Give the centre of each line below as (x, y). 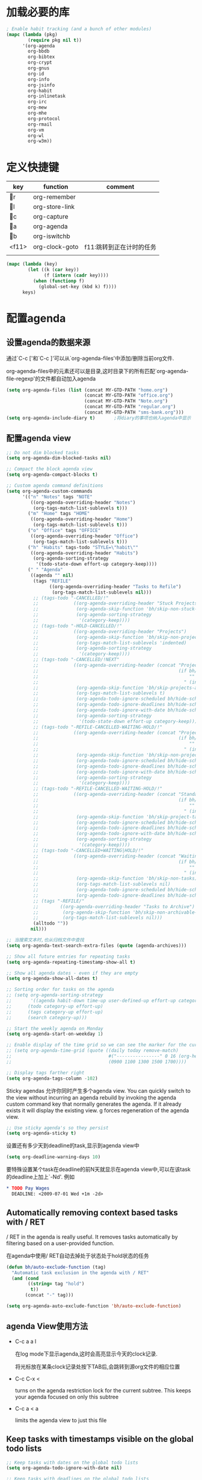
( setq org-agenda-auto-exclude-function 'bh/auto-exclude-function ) (94, 1306)
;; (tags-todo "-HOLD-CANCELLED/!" (77, 626)
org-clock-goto (56, 247)
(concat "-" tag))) (49, 1295)
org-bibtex (41, 57)
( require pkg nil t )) (55, 40)
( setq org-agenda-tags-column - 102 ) (52, 1078)
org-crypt (40, 63)
